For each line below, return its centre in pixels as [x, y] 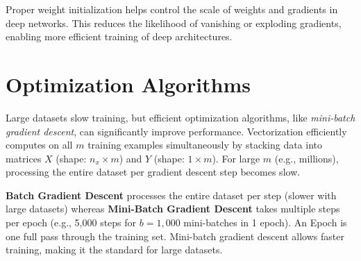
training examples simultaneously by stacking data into [205, 145]
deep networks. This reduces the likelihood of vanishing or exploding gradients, [174, 23]
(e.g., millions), [307, 158]
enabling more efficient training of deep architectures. [119, 36]
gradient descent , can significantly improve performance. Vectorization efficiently [176, 131]
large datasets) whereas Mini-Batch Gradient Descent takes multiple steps [173, 209]
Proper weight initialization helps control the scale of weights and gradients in [172, 9]
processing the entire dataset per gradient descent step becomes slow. [153, 172]
